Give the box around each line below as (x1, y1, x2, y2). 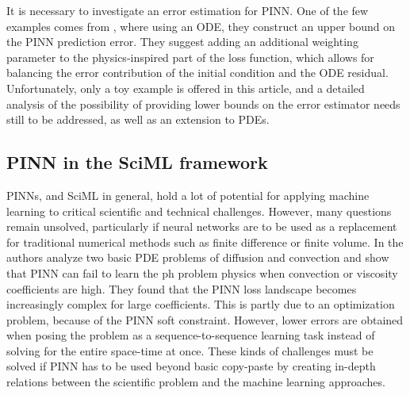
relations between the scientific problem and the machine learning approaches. (6, 374, 385, 390)
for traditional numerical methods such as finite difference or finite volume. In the (6, 233, 404, 250)
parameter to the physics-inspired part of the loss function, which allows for (6, 48, 374, 65)
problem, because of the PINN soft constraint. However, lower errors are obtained (6, 311, 404, 328)
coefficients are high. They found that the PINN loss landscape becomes (6, 280, 357, 297)
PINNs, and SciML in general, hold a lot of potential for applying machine (6, 186, 370, 203)
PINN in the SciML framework (6, 150, 268, 174)
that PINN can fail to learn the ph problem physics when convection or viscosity (6, 264, 398, 281)
